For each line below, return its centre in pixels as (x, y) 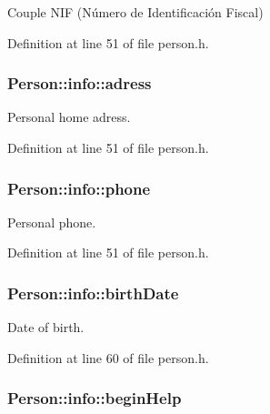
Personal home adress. (69, 117)
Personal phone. (52, 222)
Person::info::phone (79, 188)
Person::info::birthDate (93, 293)
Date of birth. (46, 327)
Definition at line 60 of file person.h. (108, 357)
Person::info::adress (80, 83)
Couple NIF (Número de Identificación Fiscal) (135, 12)
